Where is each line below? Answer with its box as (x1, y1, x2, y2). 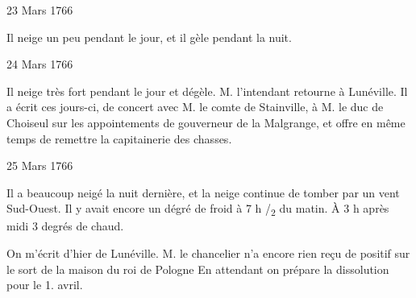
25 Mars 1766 (6, 157, 73, 174)
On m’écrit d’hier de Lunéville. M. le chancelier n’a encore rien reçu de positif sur (6, 245, 410, 262)
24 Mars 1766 (6, 56, 73, 72)
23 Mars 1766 (6, 2, 73, 18)
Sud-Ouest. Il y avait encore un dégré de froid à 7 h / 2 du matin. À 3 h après (6, 200, 389, 219)
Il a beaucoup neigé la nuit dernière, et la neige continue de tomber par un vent (6, 184, 400, 201)
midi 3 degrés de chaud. (6, 217, 124, 234)
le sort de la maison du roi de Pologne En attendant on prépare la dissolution (6, 260, 389, 277)
